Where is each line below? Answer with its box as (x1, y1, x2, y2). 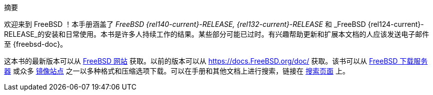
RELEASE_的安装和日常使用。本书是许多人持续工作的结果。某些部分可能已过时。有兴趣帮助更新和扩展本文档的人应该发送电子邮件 (4, 30, 430, 38)
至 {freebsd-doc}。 (4, 40, 67, 48)
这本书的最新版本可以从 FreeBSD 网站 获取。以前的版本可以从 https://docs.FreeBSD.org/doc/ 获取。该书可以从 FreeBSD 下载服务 (4, 57, 428, 65)
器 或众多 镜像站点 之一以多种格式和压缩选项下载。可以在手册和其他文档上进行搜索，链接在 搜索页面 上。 (4, 67, 350, 75)
